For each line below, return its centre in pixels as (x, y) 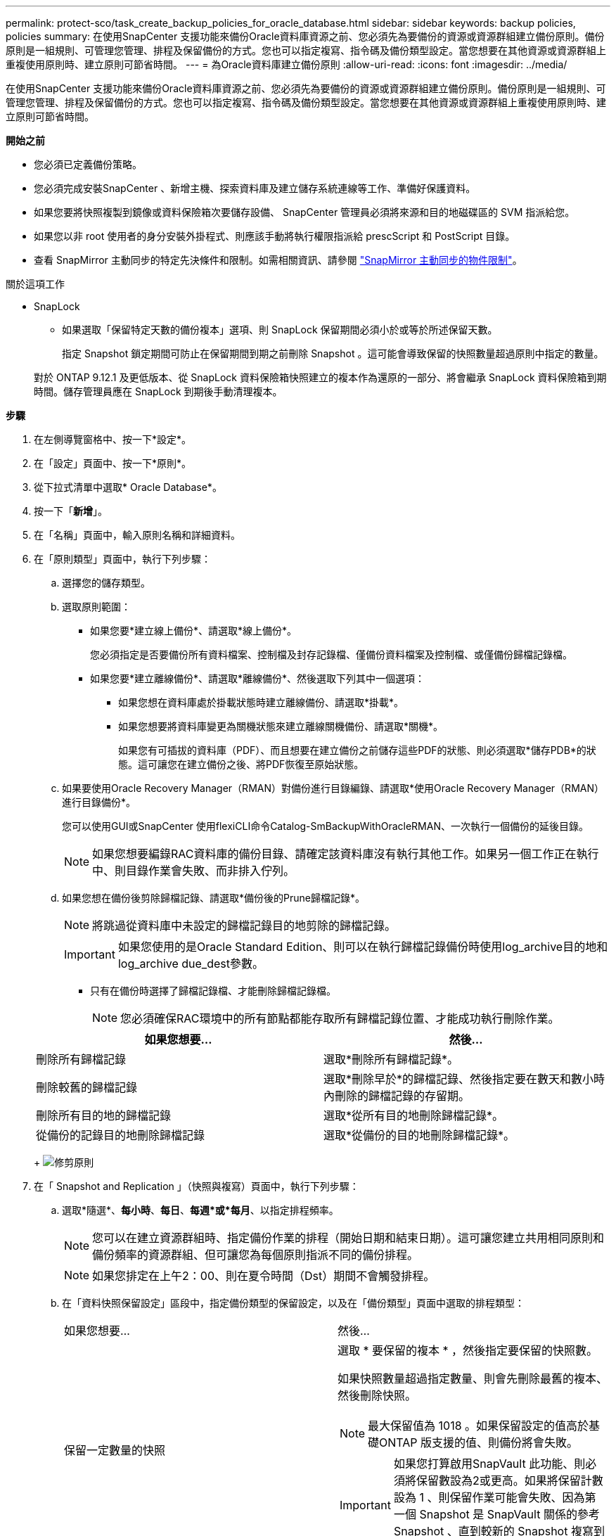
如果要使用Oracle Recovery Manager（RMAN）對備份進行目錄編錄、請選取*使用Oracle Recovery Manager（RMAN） (333, 788)
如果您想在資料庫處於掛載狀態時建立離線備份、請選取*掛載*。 (261, 702)
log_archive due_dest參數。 (191, 964)
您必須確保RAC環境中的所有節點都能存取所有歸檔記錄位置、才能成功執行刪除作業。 (340, 1018)
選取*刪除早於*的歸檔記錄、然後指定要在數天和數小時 (464, 1079)
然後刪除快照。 (377, 1395)
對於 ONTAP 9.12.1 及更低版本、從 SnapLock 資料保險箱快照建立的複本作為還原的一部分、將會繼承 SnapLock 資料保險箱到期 (320, 377)
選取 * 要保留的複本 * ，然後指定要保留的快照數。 (468, 1350)
